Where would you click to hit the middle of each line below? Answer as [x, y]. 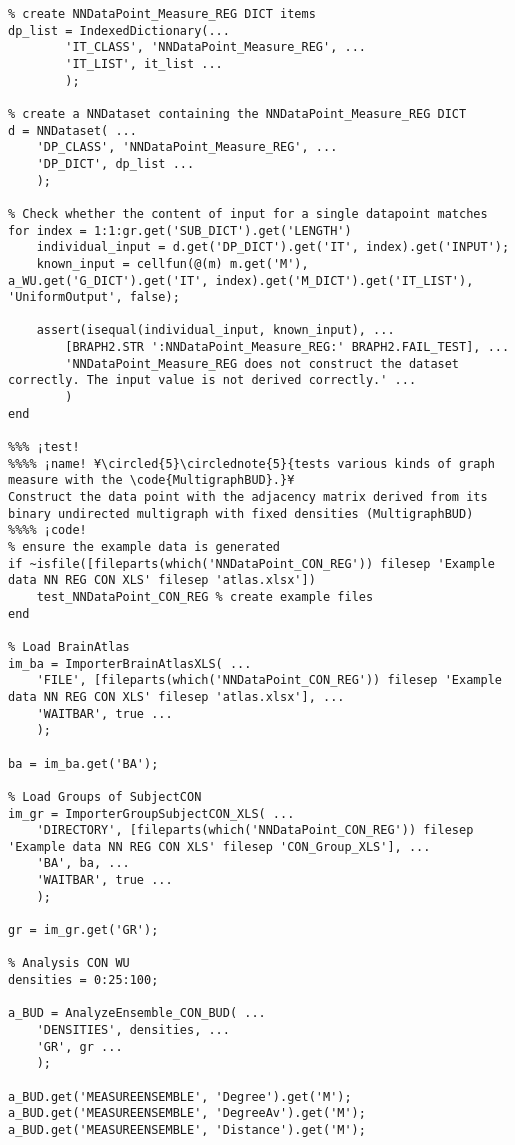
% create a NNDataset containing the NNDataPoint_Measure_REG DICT [237, 113]
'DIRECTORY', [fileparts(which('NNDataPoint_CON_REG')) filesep [255, 830]
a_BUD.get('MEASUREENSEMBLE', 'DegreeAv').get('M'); [187, 1113]
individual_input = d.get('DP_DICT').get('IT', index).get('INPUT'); [273, 247]
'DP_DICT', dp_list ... [115, 163]
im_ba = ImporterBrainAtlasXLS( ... [130, 663]
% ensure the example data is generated [144, 547]
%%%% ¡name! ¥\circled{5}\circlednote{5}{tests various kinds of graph [251, 463]
